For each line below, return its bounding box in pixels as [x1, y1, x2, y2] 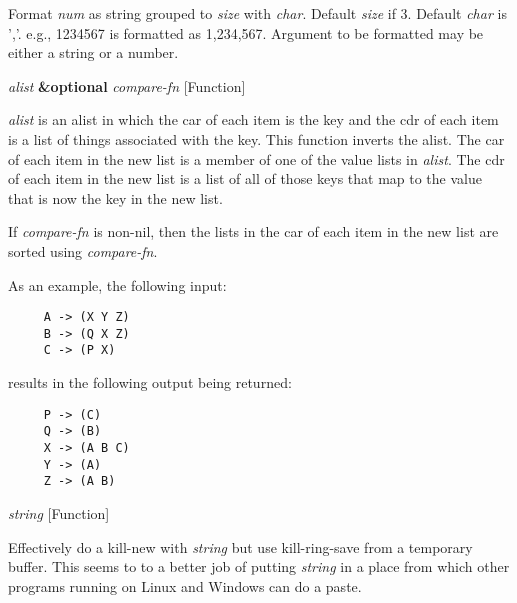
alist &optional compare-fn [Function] [8, 75, 246, 96]
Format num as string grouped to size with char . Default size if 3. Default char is [8, 3, 507, 23]
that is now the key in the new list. [8, 187, 223, 208]
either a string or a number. [8, 42, 179, 63]
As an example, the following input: [8, 274, 227, 295]
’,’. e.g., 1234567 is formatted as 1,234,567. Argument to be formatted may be [8, 22, 484, 43]
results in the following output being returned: [8, 372, 292, 393]
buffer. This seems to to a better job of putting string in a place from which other [8, 556, 510, 577]
